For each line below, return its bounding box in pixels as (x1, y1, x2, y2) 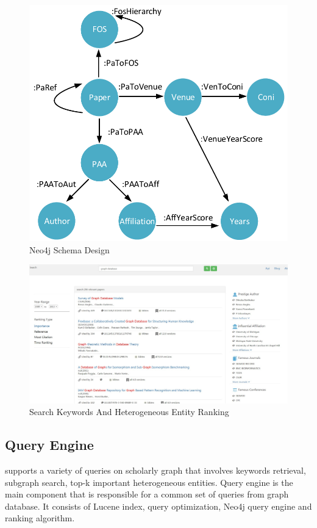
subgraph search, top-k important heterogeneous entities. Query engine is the (5, 476, 293, 488)
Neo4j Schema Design (29, 243, 110, 256)
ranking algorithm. (5, 512, 75, 524)
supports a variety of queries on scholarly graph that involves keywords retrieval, (5, 464, 306, 477)
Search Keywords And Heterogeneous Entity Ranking (29, 405, 229, 418)
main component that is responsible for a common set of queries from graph (5, 488, 289, 501)
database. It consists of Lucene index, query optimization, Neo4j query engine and (5, 499, 312, 512)
